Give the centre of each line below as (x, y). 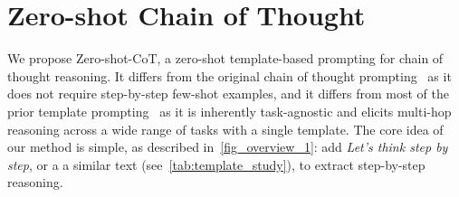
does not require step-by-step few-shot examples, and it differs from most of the (228, 94)
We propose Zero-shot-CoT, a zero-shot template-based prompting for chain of (225, 58)
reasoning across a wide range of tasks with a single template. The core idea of (225, 129)
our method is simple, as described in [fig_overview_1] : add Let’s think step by (228, 147)
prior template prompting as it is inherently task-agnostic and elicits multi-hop (229, 111)
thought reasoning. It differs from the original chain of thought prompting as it (229, 75)
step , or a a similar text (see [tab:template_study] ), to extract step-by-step (216, 164)
